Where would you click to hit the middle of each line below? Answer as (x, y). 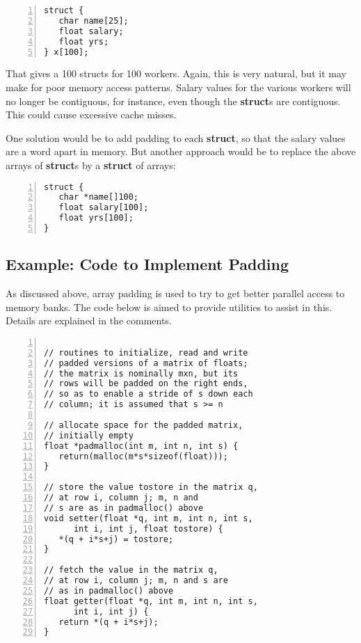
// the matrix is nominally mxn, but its (141, 373)
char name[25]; (94, 21)
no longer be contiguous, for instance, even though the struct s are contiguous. (173, 101)
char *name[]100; (99, 197)
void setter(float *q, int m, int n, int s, (149, 518)
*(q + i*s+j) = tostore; (116, 539)
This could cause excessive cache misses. (91, 114)
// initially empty (89, 435)
